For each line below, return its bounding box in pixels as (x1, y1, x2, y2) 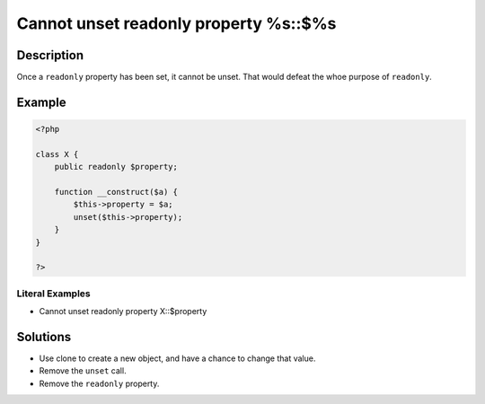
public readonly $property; (54, 162, 179, 172)
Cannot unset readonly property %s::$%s (16, 13, 337, 33)
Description (16, 48, 84, 63)
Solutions (16, 329, 72, 345)
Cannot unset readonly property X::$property (39, 306, 207, 317)
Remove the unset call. (39, 365, 127, 376)
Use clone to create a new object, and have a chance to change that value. (39, 353, 316, 364)
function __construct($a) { (54, 187, 179, 198)
